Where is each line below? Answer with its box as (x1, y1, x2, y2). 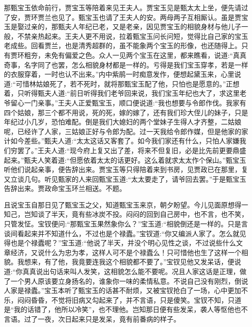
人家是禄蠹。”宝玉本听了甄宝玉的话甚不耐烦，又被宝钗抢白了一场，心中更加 (4, 285, 241, 295)
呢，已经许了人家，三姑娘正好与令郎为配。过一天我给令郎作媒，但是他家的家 (4, 126, 248, 136)
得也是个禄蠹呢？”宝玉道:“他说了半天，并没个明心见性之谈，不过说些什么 (4, 238, 236, 248)
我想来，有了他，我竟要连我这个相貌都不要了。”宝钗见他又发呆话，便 (17, 257, 235, 267)
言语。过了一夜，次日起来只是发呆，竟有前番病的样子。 (4, 314, 180, 324)
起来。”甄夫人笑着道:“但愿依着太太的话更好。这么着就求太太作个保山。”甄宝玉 (4, 155, 246, 165)
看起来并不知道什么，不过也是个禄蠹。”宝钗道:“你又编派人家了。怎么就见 (17, 228, 247, 238)
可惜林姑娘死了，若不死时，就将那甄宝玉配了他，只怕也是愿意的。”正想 (16, 78, 240, 88)
